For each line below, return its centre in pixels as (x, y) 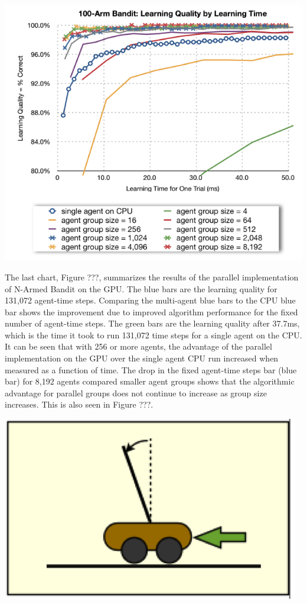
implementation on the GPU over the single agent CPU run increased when (142, 358)
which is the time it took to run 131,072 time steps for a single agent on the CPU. (153, 335)
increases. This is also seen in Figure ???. (79, 404)
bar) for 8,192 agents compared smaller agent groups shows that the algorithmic (150, 381)
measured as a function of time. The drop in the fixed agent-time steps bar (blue (151, 369)
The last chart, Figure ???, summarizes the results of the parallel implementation (152, 277)
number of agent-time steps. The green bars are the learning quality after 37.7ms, (152, 323)
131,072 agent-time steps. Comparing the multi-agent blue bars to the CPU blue (150, 300)
